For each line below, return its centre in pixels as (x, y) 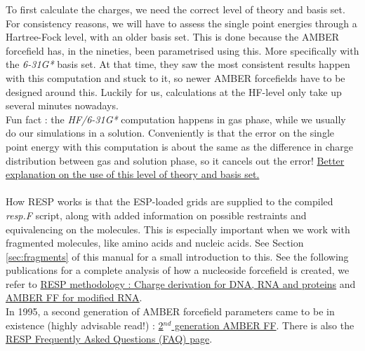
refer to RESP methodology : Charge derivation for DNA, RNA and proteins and (181, 283)
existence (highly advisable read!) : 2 (85, 325)
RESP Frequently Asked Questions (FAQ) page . (109, 339)
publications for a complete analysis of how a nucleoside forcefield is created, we (178, 270)
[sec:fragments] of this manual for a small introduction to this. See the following (177, 256)
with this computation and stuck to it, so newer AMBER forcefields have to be (175, 77)
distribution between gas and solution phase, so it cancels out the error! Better (175, 160)
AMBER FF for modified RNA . (74, 297)
